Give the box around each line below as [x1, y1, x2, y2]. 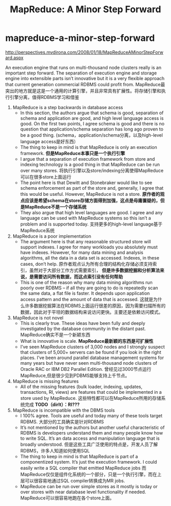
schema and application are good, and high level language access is [20, 115, 164, 121]
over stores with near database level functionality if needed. [20, 489, 147, 495]
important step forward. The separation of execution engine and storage [5, 70, 157, 76]
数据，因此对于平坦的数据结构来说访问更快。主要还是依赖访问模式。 [20, 309, 163, 315]
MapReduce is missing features [12, 378, 79, 384]
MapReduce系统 [20, 227, 55, 233]
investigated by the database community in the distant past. [20, 325, 146, 332]
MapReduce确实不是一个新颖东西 [20, 332, 91, 338]
